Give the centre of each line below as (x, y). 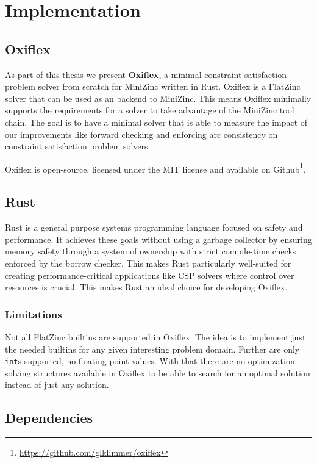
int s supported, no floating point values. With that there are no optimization (150, 361)
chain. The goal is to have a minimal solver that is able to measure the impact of (156, 122)
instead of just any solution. (57, 385)
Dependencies (49, 418)
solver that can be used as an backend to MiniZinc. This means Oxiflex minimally (158, 98)
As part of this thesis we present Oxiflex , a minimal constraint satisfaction (146, 74)
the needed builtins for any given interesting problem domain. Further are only (152, 349)
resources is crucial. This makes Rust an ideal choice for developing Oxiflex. (146, 287)
